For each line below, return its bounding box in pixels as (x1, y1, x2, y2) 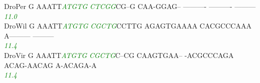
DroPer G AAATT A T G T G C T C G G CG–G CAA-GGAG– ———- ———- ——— (4, 1, 256, 11)
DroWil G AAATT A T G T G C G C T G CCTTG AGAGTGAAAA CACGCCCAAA (4, 20, 251, 31)
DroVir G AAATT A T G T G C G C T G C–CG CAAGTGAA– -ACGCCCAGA (4, 49, 234, 60)
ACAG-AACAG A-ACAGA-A (4, 59, 97, 70)
